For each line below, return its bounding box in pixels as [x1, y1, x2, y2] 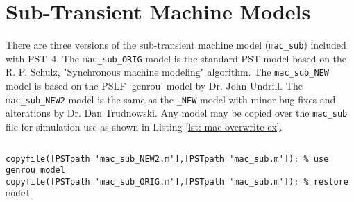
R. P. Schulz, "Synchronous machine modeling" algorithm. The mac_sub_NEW [6, 65, 329, 79]
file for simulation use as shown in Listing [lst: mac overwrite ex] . [6, 119, 283, 133]
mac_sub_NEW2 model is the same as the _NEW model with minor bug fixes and [6, 92, 336, 106]
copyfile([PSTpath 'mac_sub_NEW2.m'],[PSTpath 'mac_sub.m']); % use [6, 153, 329, 164]
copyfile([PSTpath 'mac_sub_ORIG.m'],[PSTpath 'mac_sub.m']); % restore [6, 176, 348, 187]
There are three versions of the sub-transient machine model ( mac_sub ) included [6, 37, 346, 52]
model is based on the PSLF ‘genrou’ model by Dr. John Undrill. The [6, 78, 303, 93]
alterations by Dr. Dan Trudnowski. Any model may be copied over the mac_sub [6, 106, 348, 120]
